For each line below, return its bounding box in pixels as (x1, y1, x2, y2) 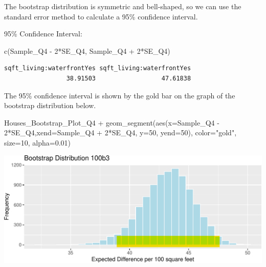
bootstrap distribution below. (4, 100, 96, 111)
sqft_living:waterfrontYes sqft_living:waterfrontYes (4, 65, 191, 72)
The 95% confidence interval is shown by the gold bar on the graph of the (4, 90, 235, 100)
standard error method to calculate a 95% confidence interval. (4, 11, 198, 22)
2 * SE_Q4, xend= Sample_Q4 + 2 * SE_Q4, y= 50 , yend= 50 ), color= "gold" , (4, 127, 237, 138)
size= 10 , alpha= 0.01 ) (4, 137, 71, 148)
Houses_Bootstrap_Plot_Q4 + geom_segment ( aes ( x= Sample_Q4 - (4, 117, 219, 128)
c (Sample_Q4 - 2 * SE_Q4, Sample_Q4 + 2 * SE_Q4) (4, 45, 170, 56)
